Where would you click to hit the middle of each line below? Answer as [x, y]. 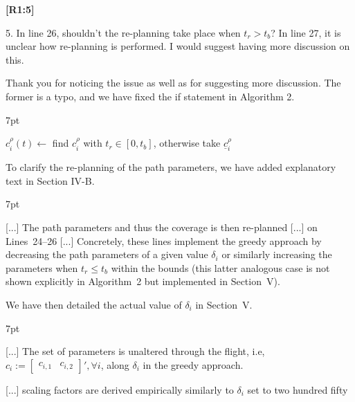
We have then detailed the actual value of [94, 304]
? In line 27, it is [306, 32]
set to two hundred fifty [298, 389]
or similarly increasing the [277, 254]
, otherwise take [187, 143]
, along [115, 364]
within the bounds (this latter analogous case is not [220, 267]
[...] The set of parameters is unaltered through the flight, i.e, [135, 351]
